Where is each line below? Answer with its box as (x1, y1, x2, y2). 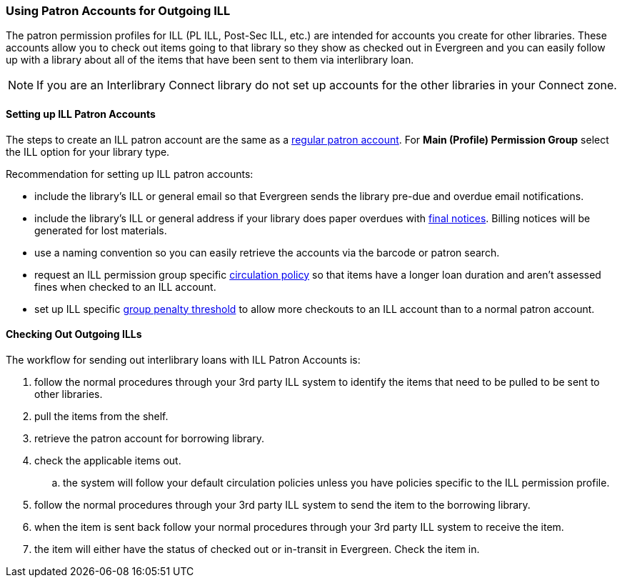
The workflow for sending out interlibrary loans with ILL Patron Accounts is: (6, 353, 361, 366)
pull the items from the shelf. (34, 409, 169, 422)
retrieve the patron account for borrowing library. (34, 432, 265, 444)
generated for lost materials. (34, 224, 167, 236)
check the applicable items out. (34, 454, 181, 467)
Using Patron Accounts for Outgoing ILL (6, 4, 231, 18)
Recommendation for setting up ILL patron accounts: (6, 167, 254, 180)
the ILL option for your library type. (6, 145, 170, 158)
